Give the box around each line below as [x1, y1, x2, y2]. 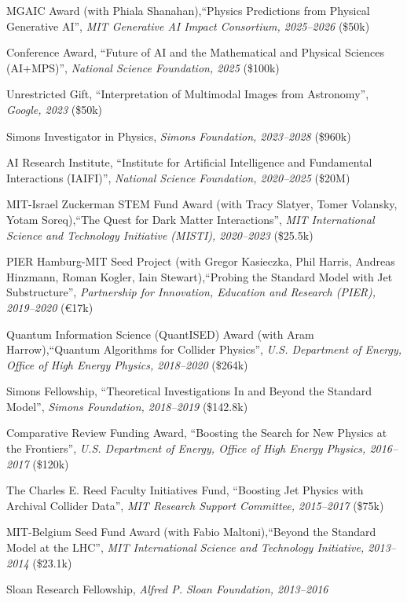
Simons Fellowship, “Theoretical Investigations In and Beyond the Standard [6, 383, 372, 399]
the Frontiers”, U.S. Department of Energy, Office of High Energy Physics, [6, 440, 366, 457]
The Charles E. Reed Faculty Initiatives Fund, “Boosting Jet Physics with [6, 482, 364, 498]
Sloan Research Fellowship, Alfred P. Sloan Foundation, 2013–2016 [6, 581, 328, 597]
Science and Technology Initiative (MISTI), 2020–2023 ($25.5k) [6, 226, 313, 243]
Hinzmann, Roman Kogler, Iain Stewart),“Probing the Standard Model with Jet [6, 268, 393, 284]
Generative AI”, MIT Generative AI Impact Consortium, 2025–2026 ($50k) [6, 17, 370, 34]
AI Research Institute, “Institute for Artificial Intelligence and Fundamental [6, 154, 372, 171]
